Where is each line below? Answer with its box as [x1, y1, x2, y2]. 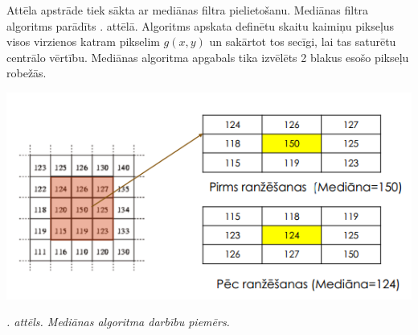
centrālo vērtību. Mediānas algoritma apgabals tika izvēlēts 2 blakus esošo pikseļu [6, 48, 409, 65]
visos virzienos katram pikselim [6, 33, 160, 50]
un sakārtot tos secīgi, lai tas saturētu [209, 33, 396, 50]
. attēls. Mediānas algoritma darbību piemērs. [6, 313, 230, 330]
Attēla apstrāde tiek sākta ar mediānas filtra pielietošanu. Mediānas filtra [6, 2, 369, 18]
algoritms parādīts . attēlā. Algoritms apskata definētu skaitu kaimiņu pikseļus [6, 17, 395, 34]
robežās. [6, 64, 47, 81]
